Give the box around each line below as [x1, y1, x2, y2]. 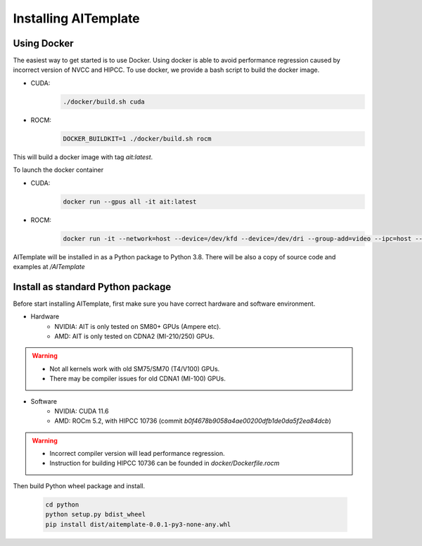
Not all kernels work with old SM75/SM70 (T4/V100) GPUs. [49, 364, 220, 373]
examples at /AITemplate [13, 262, 85, 271]
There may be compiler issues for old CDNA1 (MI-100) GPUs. [49, 374, 226, 383]
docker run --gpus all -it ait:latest [63, 197, 197, 206]
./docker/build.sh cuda [63, 97, 146, 106]
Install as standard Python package [13, 280, 172, 292]
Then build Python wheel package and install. [13, 481, 146, 490]
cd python [45, 500, 79, 509]
